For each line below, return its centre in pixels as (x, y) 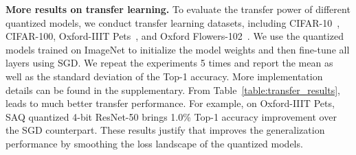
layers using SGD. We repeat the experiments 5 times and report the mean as (169, 63)
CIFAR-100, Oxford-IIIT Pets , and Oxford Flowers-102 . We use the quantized (175, 36)
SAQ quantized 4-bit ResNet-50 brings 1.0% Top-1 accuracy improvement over (171, 116)
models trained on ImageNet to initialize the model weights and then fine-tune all (178, 49)
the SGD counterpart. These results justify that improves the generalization (165, 130)
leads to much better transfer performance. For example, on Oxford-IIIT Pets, (170, 103)
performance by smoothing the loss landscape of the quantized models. (154, 143)
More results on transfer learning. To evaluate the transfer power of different (178, 9)
